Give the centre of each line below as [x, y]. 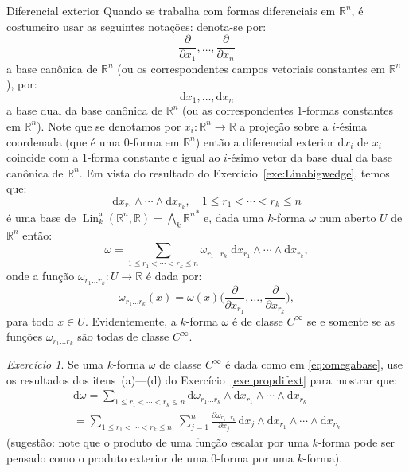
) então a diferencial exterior [265, 141]
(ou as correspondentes [238, 110]
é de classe [257, 320]
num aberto [348, 217]
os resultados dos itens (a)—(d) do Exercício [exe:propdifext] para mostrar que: [202, 379]
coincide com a [43, 157]
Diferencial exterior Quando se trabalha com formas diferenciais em [171, 10]
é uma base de [41, 217]
